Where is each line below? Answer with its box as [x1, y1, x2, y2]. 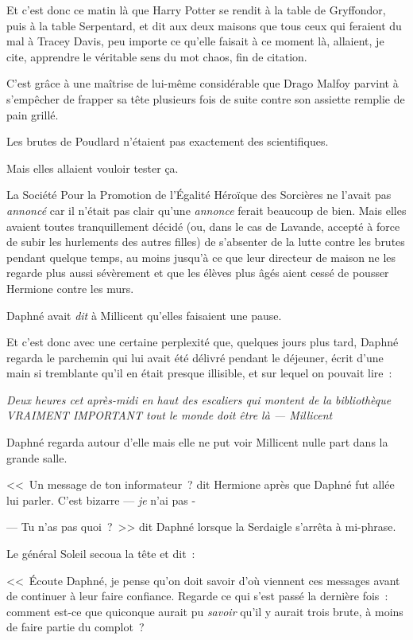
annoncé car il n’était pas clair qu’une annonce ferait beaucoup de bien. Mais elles [6, 201, 407, 218]
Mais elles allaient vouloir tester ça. [6, 159, 179, 176]
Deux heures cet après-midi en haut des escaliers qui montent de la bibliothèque [6, 391, 392, 408]
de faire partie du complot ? [6, 619, 145, 635]
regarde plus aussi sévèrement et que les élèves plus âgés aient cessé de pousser [6, 264, 389, 281]
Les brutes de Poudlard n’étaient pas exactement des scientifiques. [6, 133, 329, 150]
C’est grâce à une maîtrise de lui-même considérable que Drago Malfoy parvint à [6, 75, 399, 92]
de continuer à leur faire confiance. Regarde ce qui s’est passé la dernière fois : [6, 587, 388, 604]
